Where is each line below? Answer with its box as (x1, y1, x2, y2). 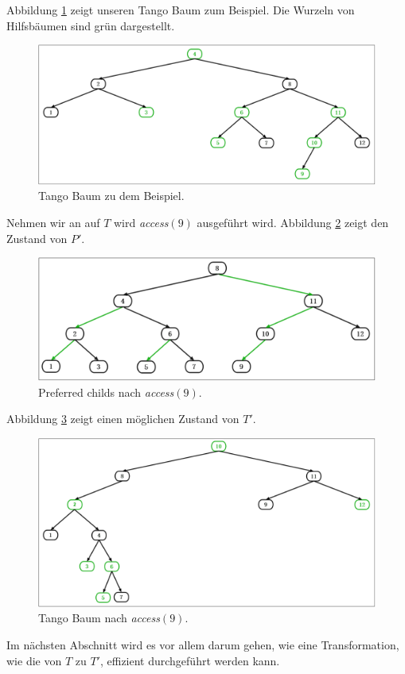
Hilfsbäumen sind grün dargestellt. (6, 17, 175, 33)
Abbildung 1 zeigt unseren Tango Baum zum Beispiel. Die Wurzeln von (6, 2, 355, 18)
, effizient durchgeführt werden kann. (99, 652, 280, 668)
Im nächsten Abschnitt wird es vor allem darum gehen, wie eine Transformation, (6, 636, 399, 652)
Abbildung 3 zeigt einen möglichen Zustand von (6, 410, 239, 427)
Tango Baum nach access (38, 609, 160, 626)
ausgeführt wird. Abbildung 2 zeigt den (197, 214, 389, 230)
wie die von (6, 652, 62, 668)
